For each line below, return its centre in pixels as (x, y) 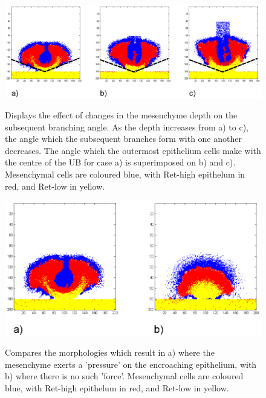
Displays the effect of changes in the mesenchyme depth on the (121, 115)
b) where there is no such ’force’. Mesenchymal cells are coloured (124, 376)
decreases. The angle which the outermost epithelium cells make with (133, 150)
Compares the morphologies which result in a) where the (110, 352)
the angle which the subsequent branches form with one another (123, 139)
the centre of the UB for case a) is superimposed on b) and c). (120, 162)
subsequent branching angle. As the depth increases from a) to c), (127, 127)
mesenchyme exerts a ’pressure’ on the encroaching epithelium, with (131, 364)
